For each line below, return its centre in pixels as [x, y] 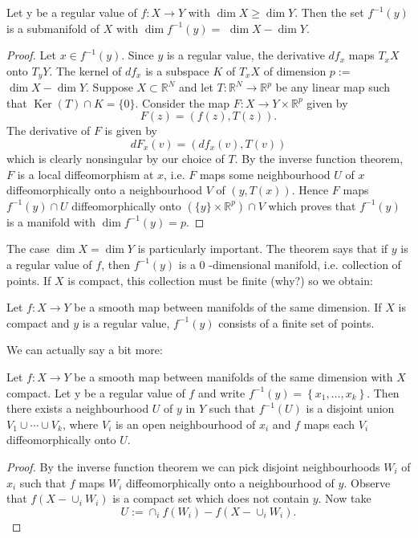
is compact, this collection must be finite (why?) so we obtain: [220, 280]
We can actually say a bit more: [85, 350]
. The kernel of [85, 70]
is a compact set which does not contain [211, 498]
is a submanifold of [53, 28]
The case [28, 249]
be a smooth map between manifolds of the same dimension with [233, 376]
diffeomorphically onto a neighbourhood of [230, 482]
